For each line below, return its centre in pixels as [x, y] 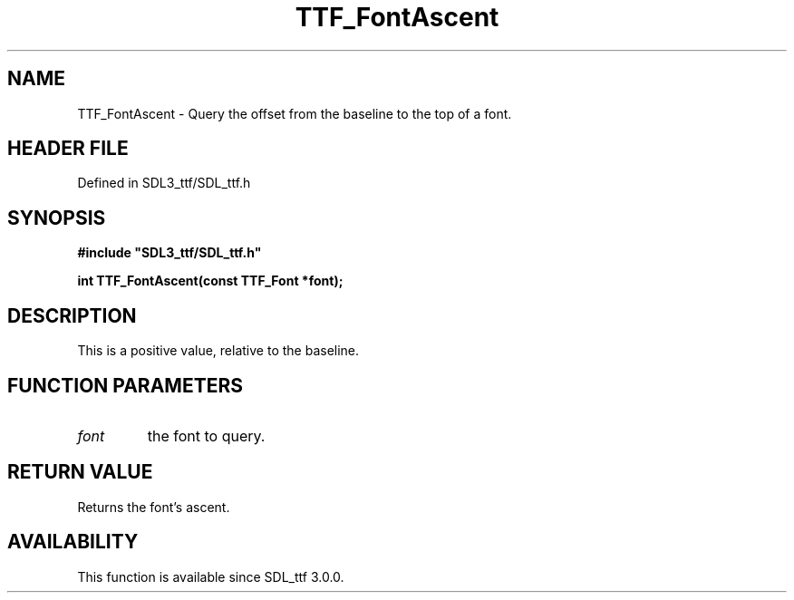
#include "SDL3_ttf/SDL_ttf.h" [169, 253]
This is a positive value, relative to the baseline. [218, 351]
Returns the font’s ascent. [154, 507]
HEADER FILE [68, 149]
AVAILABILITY [73, 542]
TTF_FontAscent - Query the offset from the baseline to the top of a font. [295, 113]
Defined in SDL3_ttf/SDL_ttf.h [164, 183]
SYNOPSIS [57, 218]
